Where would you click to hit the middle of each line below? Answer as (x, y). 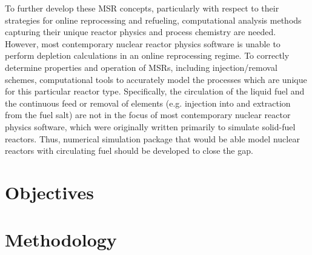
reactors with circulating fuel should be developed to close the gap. (129, 151)
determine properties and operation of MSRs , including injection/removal (141, 67)
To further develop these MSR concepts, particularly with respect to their (142, 8)
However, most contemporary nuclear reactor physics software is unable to (143, 43)
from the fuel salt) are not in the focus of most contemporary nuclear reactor (148, 115)
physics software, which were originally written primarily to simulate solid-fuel (150, 126)
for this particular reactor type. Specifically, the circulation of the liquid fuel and (155, 91)
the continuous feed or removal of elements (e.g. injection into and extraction (148, 103)
